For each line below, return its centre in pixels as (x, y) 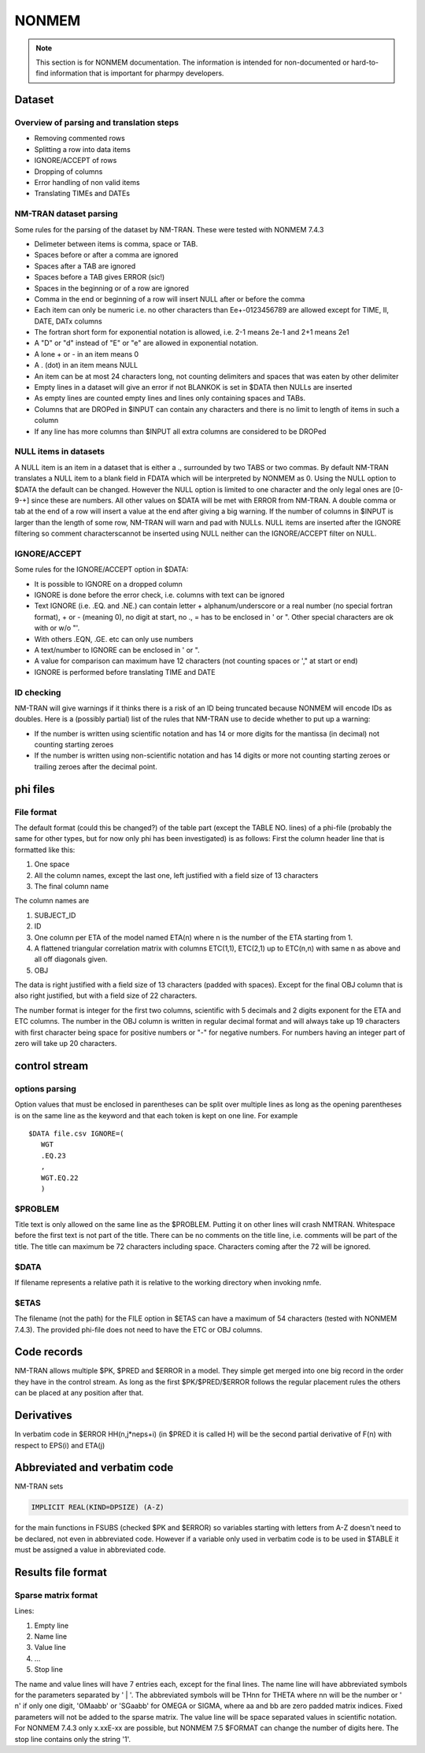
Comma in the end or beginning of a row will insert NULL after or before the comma (170, 298)
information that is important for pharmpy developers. (137, 73)
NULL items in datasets (60, 451)
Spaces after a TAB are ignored (85, 266)
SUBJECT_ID (55, 915)
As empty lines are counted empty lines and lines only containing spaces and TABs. (170, 398)
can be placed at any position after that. (79, 1393)
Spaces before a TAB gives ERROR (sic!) (100, 277)
